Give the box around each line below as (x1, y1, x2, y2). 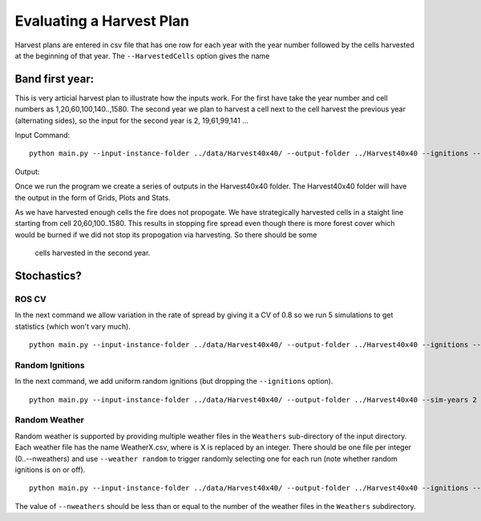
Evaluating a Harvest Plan (14, 12, 190, 30)
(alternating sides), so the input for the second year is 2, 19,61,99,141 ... (14, 115, 249, 125)
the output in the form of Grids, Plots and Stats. (14, 192, 172, 202)
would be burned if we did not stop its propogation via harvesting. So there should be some (14, 229, 317, 240)
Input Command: (14, 131, 71, 140)
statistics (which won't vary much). (14, 321, 131, 331)
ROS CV (14, 293, 47, 305)
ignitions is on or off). (14, 465, 86, 475)
